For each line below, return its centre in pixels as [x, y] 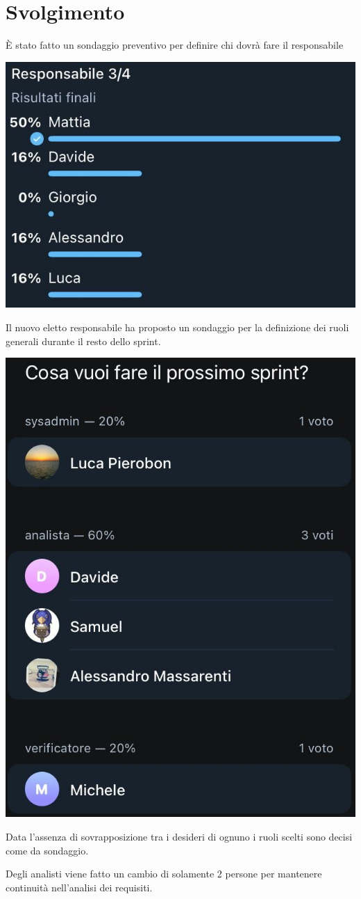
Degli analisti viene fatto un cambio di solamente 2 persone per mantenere [164, 874]
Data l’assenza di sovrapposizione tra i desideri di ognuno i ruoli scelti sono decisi [179, 836]
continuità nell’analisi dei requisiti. [79, 887]
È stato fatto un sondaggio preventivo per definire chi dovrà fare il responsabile [175, 45]
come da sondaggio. [47, 850]
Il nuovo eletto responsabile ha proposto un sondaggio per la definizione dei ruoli [177, 327]
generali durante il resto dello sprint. [83, 341]
